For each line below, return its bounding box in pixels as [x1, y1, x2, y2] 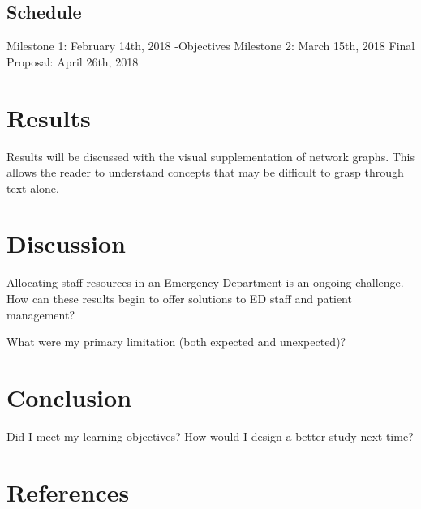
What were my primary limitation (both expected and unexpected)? [6, 333, 346, 350]
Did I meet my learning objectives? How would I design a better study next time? [6, 427, 414, 444]
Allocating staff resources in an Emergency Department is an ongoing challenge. [6, 274, 404, 291]
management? [6, 306, 75, 323]
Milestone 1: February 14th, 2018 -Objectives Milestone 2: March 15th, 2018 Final [6, 37, 415, 54]
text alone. [6, 179, 59, 196]
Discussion [6, 227, 126, 260]
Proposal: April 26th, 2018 [6, 53, 139, 70]
